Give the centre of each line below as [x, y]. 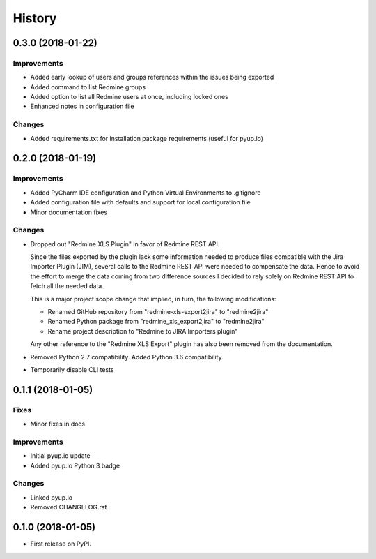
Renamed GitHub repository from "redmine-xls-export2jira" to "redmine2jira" [158, 312]
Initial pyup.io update [60, 456]
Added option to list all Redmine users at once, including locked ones [130, 97]
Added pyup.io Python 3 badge [75, 465]
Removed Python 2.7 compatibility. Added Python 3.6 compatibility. [127, 357]
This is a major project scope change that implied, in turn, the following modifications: [153, 299]
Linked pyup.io [52, 497]
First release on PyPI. [61, 544]
